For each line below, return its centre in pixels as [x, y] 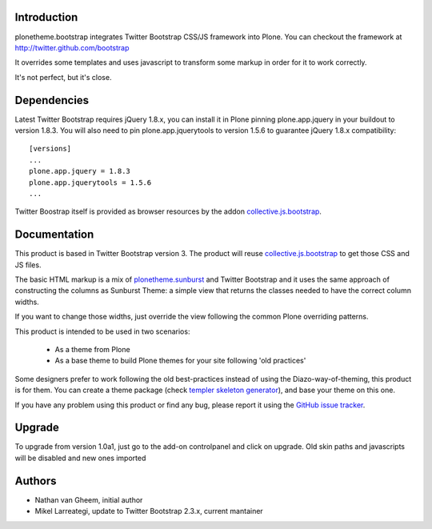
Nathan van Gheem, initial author [89, 499]
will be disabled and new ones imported [80, 458]
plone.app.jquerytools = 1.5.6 [90, 182]
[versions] [50, 149]
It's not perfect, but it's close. [63, 77]
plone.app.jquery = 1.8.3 [80, 171]
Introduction [46, 17]
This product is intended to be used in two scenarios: [102, 331]
